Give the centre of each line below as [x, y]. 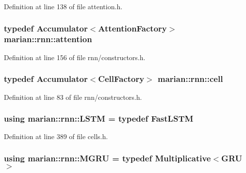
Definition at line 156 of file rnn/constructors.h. [75, 57]
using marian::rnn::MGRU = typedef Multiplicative [107, 158]
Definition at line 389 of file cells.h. [56, 136]
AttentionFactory [132, 28]
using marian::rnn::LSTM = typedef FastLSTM [99, 118]
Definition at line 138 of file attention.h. [63, 6]
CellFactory [121, 79]
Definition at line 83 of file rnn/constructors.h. [73, 97]
